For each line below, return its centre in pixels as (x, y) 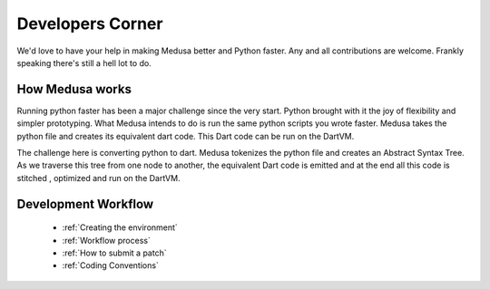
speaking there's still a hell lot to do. (84, 63)
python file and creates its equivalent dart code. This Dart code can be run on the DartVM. (186, 136)
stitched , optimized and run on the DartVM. (98, 178)
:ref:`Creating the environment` (120, 227)
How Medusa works (74, 89)
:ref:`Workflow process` (107, 240)
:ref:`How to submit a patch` (114, 253)
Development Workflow (85, 204)
